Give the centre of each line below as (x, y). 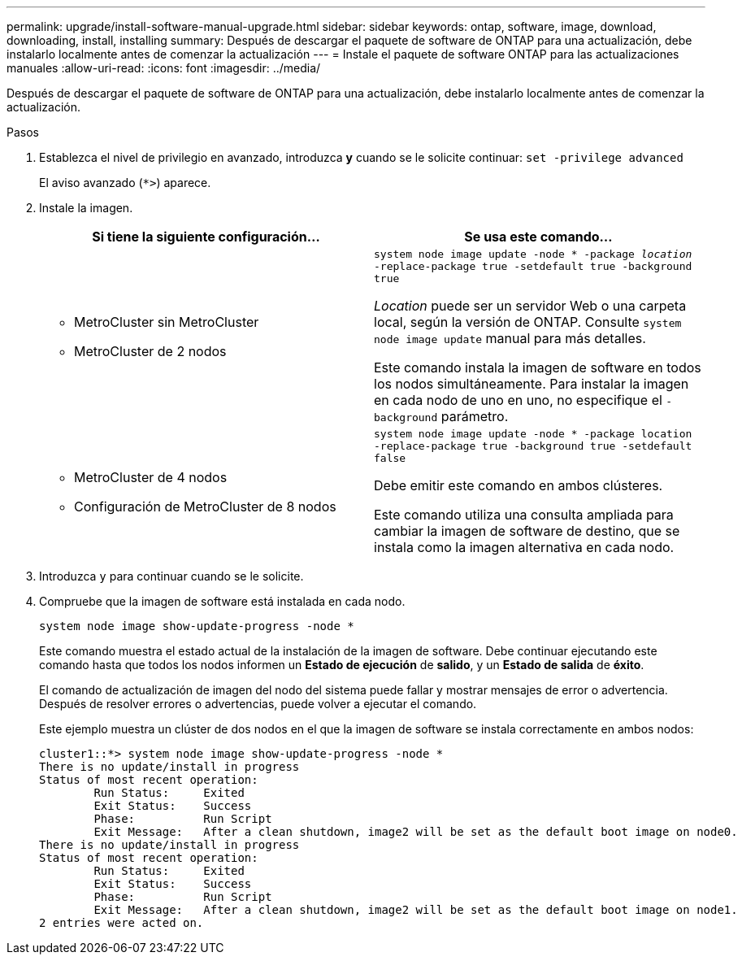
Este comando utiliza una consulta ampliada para (524, 515)
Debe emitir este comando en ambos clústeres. (519, 485)
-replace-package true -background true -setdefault (533, 446)
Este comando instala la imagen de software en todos (538, 367)
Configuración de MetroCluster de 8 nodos (205, 506)
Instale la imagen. (86, 208)
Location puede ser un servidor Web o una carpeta (530, 306)
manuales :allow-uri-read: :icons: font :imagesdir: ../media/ (164, 68)
